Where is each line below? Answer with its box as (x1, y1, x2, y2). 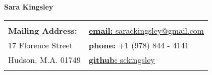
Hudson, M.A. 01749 (8, 53, 81, 65)
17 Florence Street (8, 39, 73, 51)
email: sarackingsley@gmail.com (88, 24, 204, 36)
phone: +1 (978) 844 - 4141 (88, 39, 189, 51)
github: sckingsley (88, 53, 155, 65)
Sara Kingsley (4, 2, 54, 12)
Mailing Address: (8, 24, 77, 36)
